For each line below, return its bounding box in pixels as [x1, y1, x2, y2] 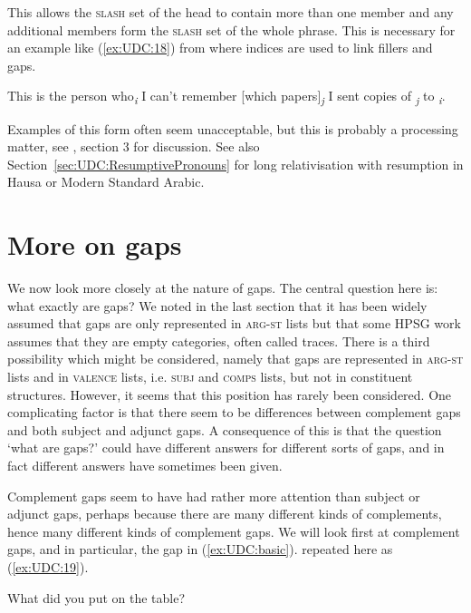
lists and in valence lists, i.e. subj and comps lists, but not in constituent [7, 366, 413, 385]
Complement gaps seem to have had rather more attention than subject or [7, 486, 420, 505]
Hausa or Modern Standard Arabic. [7, 172, 205, 191]
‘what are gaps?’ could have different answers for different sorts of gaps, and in [7, 438, 445, 457]
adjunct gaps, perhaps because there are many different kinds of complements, [7, 504, 442, 523]
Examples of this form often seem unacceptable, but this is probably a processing [7, 119, 458, 138]
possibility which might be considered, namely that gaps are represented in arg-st [7, 349, 464, 368]
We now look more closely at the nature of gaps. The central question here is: [7, 278, 438, 297]
